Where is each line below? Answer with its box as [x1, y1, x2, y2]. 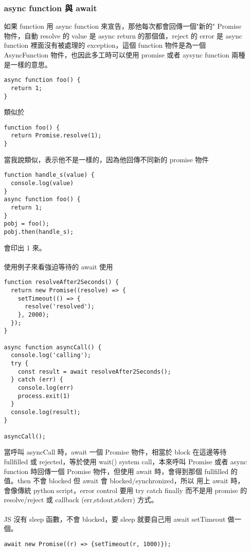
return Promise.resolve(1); [11, 132, 102, 139]
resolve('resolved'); [24, 303, 95, 310]
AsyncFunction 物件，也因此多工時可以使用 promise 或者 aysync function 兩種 [4, 50, 245, 59]
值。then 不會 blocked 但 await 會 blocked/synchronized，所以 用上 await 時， [4, 475, 244, 486]
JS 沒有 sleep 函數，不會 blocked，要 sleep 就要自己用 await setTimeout [4, 513, 226, 524]
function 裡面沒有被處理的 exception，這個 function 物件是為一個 [4, 40, 206, 50]
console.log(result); [11, 408, 81, 416]
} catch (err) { [11, 376, 63, 383]
